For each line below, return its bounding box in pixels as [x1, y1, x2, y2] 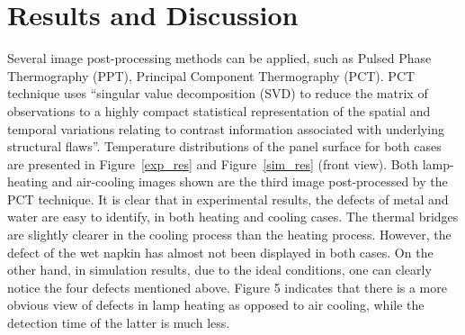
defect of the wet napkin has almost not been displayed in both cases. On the [7, 242, 434, 261]
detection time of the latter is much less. [7, 313, 230, 332]
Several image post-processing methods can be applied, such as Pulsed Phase [7, 49, 432, 68]
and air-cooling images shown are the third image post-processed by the [51, 172, 448, 191]
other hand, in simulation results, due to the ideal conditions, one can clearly [7, 260, 432, 279]
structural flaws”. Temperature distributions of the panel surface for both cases [7, 137, 442, 156]
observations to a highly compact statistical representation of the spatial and [7, 101, 431, 120]
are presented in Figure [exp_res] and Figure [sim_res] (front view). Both [7, 154, 418, 173]
